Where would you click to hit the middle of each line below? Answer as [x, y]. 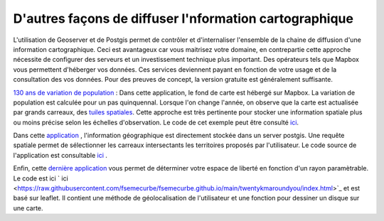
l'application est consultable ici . [60, 155]
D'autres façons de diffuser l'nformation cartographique [183, 18]
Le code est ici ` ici [41, 178]
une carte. [28, 208]
